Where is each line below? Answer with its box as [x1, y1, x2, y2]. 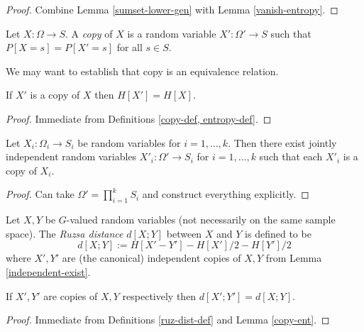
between [166, 226, 202, 240]
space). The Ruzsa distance [6, 226, 123, 240]
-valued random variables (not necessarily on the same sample [66, 212, 336, 227]
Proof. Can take [6, 187, 75, 201]
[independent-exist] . [6, 264, 91, 279]
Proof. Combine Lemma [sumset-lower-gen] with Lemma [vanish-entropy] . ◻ [6, 2, 338, 16]
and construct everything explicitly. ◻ [142, 187, 309, 201]
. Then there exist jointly [228, 135, 337, 150]
